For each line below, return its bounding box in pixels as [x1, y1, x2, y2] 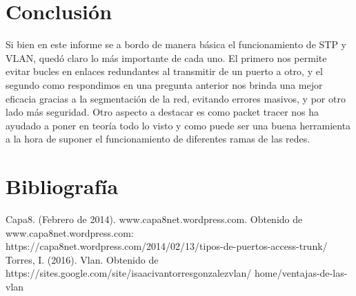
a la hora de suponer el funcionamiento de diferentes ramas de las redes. [6, 131, 310, 146]
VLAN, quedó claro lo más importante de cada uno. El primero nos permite [6, 50, 327, 65]
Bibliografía [6, 172, 119, 200]
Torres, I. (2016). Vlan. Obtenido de [6, 252, 159, 266]
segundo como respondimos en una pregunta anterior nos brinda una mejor [6, 77, 323, 92]
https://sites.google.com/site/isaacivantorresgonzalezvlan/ [6, 266, 252, 280]
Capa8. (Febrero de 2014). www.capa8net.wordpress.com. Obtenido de [6, 212, 303, 226]
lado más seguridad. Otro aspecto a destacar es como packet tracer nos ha [6, 105, 319, 119]
